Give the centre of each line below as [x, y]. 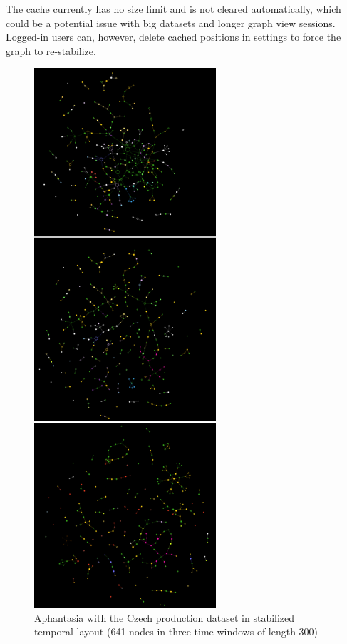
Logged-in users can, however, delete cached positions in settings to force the [173, 37]
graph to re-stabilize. [51, 50]
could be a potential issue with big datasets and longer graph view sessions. [171, 22]
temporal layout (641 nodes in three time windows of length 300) [176, 632]
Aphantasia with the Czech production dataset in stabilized [165, 617]
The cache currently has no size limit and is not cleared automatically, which [173, 9]
